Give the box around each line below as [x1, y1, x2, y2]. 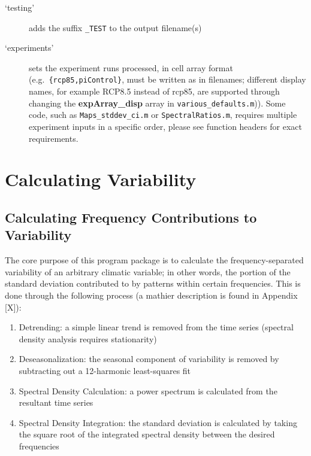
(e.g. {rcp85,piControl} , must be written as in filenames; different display [29, 73, 306, 86]
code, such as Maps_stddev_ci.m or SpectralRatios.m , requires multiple [29, 108, 297, 121]
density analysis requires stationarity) [19, 332, 157, 345]
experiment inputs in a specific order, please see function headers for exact [29, 120, 302, 132]
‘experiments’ [5, 41, 54, 54]
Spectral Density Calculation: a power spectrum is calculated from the [19, 384, 277, 397]
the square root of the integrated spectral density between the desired [19, 428, 275, 440]
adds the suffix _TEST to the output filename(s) [29, 21, 202, 34]
